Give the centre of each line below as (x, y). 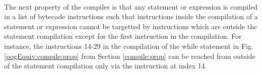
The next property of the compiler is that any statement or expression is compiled (131, 6)
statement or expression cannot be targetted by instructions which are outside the (131, 26)
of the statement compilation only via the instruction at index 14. (106, 66)
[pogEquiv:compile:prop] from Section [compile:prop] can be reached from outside (130, 56)
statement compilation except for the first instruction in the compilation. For (123, 36)
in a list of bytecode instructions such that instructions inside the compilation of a (131, 16)
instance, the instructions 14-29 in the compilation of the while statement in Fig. (129, 46)
